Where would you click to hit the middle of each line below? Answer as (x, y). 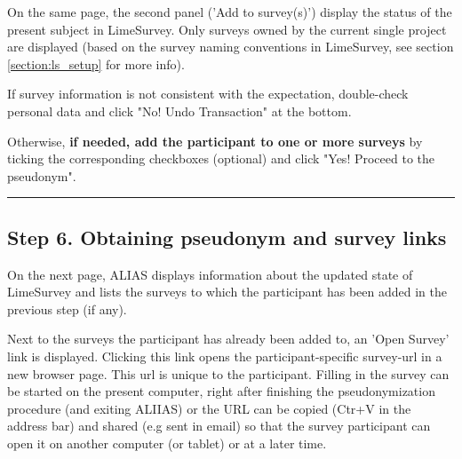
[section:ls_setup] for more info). (96, 63)
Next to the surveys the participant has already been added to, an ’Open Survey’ (228, 339)
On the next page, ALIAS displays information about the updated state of (210, 274)
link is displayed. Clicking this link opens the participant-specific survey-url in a (225, 356)
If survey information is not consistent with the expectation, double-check (208, 94)
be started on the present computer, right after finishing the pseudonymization (221, 391)
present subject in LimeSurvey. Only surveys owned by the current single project (227, 29)
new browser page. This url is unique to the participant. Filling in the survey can (228, 373)
